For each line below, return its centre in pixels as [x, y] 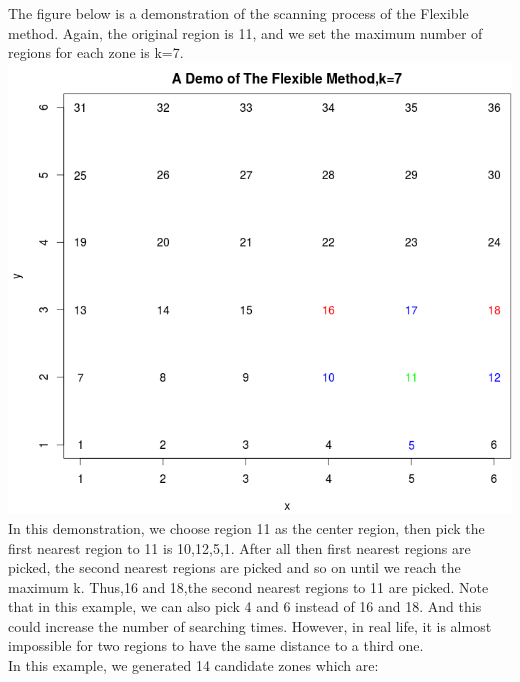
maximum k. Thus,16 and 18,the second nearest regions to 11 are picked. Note [248, 586]
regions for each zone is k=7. [96, 52]
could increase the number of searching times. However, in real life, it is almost [250, 625]
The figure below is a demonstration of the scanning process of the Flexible [238, 13]
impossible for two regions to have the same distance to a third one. [216, 645]
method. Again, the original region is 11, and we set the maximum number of [245, 32]
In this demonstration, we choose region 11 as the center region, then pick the [246, 527]
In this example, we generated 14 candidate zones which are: [193, 665]
